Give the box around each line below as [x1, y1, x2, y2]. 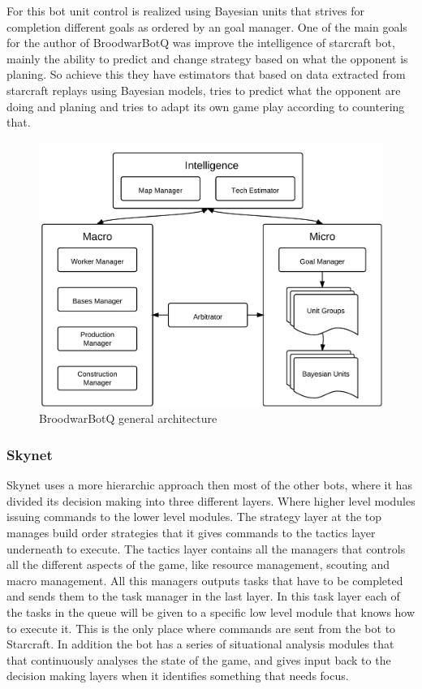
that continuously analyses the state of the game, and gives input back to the [6, 651, 391, 668]
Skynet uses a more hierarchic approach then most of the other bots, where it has [6, 476, 412, 493]
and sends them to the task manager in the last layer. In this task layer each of [6, 588, 400, 605]
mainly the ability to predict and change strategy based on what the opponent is [6, 50, 408, 67]
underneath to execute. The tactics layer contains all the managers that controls [6, 540, 406, 557]
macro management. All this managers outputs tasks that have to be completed [6, 571, 403, 588]
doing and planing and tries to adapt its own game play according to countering [6, 97, 405, 114]
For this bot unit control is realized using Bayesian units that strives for [6, 2, 364, 19]
